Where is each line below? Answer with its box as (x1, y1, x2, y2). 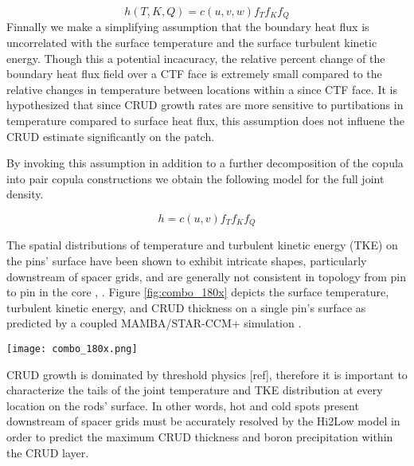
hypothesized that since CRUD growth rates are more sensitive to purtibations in (6, 96, 404, 113)
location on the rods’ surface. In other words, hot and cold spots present (6, 397, 359, 413)
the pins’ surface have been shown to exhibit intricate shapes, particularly (6, 253, 367, 269)
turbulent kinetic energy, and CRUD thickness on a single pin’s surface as (6, 299, 366, 315)
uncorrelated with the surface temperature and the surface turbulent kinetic (6, 34, 377, 51)
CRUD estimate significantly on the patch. (6, 127, 215, 144)
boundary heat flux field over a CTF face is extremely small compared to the (6, 65, 382, 82)
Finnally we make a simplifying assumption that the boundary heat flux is (6, 18, 369, 35)
